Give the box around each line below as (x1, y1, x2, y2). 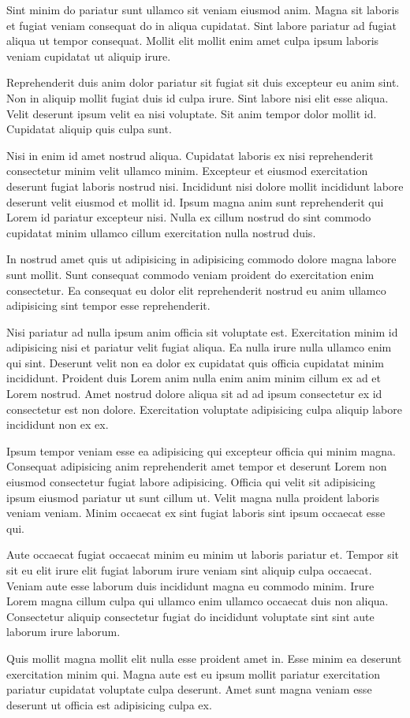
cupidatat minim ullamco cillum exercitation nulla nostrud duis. (6, 224, 316, 240)
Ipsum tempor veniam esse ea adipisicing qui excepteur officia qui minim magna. (6, 442, 396, 459)
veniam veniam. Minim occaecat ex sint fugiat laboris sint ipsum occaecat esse (6, 504, 386, 521)
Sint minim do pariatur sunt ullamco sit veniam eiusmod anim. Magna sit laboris (6, 2, 399, 17)
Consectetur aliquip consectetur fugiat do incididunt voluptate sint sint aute (6, 608, 375, 624)
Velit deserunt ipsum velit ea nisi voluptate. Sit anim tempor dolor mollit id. (6, 105, 377, 121)
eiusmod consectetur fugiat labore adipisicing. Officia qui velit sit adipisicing (6, 474, 375, 490)
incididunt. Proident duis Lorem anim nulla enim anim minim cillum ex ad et (6, 370, 382, 386)
